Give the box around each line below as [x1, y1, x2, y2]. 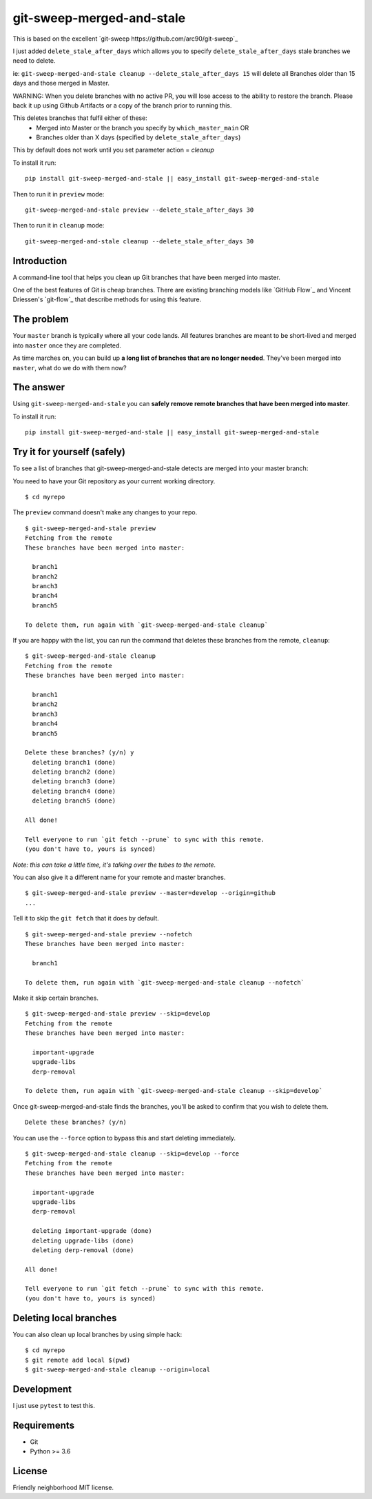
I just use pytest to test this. [12, 1401, 96, 1409]
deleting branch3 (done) [32, 778, 116, 785]
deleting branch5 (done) [32, 797, 116, 805]
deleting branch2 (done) [32, 768, 116, 776]
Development [12, 1383, 72, 1395]
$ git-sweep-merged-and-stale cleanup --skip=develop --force [25, 1149, 240, 1158]
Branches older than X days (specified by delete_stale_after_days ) [36, 133, 241, 141]
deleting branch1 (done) [32, 758, 116, 766]
